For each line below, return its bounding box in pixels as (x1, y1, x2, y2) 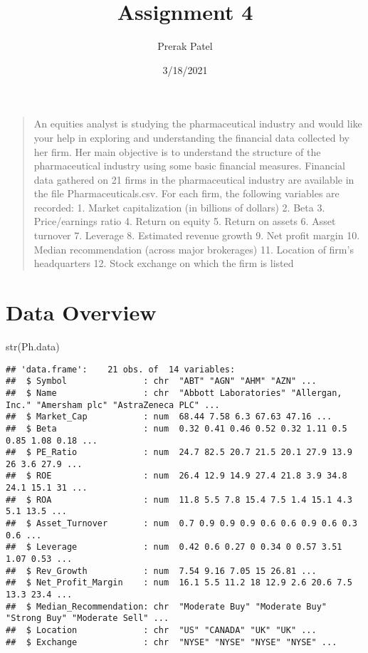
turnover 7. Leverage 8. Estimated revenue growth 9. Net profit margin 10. (33, 228, 360, 243)
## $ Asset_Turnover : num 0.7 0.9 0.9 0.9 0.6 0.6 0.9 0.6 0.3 (6, 518, 357, 529)
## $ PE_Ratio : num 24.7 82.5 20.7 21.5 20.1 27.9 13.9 (6, 447, 352, 458)
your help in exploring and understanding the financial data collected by (33, 130, 350, 145)
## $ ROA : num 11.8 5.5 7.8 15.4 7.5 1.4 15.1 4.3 (6, 494, 352, 505)
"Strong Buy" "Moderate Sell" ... (6, 613, 169, 624)
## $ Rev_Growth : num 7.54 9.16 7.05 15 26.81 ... (6, 565, 317, 576)
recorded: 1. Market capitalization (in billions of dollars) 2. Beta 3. (33, 199, 325, 214)
